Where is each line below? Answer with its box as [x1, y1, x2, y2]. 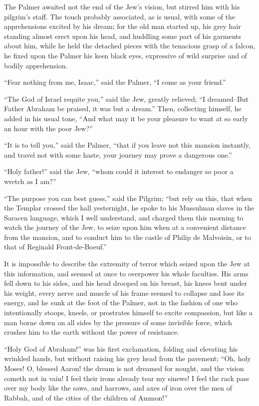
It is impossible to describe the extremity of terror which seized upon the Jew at [4, 258, 250, 269]
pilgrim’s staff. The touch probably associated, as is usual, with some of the [4, 11, 236, 21]
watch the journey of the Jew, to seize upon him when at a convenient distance [4, 222, 246, 232]
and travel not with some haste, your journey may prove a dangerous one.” [4, 149, 232, 160]
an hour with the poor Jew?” [4, 123, 93, 133]
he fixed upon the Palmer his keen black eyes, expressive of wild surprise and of [4, 50, 247, 60]
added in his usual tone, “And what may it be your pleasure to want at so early [4, 113, 248, 123]
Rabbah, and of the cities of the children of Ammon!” [4, 392, 168, 403]
